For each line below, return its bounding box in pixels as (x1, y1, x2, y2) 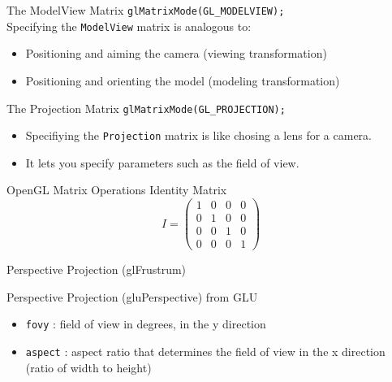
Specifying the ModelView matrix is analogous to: (6, 17, 252, 34)
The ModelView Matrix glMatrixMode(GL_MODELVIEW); (6, 2, 285, 18)
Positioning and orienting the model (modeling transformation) (25, 72, 340, 89)
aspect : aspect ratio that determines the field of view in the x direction (25, 343, 386, 360)
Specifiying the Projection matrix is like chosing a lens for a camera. (25, 127, 372, 144)
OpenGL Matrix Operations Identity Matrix (6, 181, 227, 198)
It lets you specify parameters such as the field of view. (25, 154, 299, 171)
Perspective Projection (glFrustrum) (6, 261, 187, 278)
